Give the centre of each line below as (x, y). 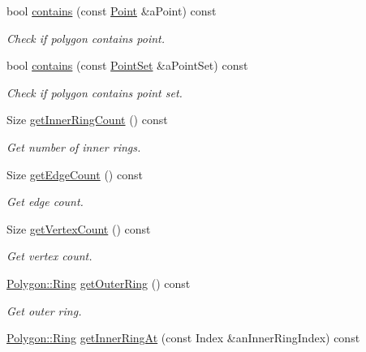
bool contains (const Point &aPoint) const (112, 11)
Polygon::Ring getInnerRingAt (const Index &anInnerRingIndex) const (183, 338)
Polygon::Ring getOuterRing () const (99, 283)
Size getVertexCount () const (79, 228)
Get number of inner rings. (74, 146)
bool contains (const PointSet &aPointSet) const (127, 65)
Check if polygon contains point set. (95, 92)
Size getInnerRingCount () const (87, 120)
